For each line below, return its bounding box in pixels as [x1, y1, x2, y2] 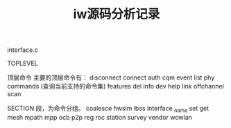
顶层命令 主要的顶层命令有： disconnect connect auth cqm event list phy [7, 73, 215, 82]
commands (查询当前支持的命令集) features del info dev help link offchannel [7, 82, 224, 91]
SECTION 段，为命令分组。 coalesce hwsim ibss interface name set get [7, 104, 209, 114]
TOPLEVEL [7, 60, 38, 68]
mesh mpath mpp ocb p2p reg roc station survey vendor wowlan [7, 113, 193, 121]
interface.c [7, 46, 38, 54]
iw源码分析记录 [73, 6, 160, 22]
